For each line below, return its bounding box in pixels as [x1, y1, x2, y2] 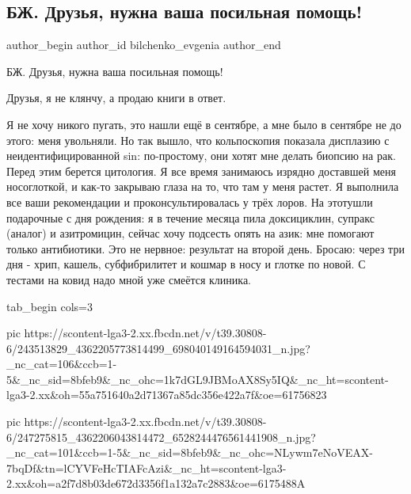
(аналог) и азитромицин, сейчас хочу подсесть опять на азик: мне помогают [6, 225, 375, 241]
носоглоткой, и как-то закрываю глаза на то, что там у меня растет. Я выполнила [6, 178, 399, 195]
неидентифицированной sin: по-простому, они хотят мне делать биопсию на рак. [6, 147, 396, 164]
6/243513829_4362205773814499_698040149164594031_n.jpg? [6, 340, 310, 356]
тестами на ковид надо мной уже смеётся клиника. [6, 271, 251, 287]
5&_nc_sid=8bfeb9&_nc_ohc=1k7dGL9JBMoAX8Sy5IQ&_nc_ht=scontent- [6, 370, 389, 387]
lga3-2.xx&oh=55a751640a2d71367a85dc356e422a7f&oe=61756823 [6, 386, 327, 403]
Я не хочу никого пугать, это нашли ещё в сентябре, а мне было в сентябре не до [6, 116, 401, 132]
